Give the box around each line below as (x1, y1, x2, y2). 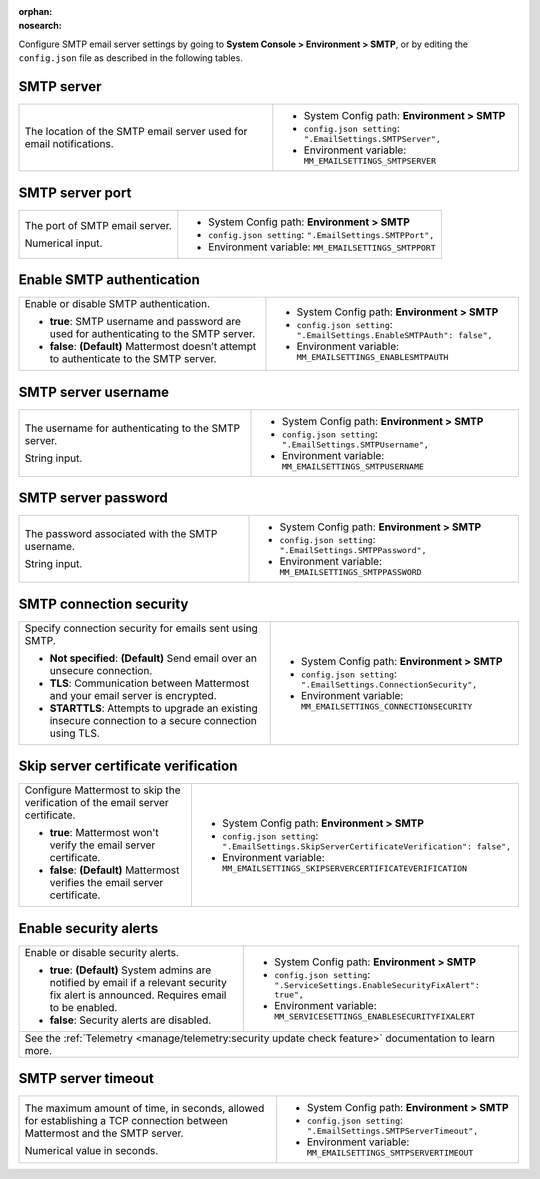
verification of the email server (24, 796, 169, 810)
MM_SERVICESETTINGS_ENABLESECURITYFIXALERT (273, 1011, 475, 1022)
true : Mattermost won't (49, 826, 159, 840)
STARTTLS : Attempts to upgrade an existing (49, 701, 259, 715)
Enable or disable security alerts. (24, 945, 180, 959)
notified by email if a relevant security (49, 975, 227, 989)
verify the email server (49, 838, 156, 852)
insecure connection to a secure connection (49, 713, 257, 727)
